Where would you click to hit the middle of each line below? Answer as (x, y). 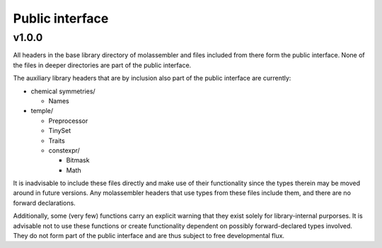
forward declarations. (44, 203)
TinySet (60, 131)
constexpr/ (64, 150)
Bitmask (78, 160)
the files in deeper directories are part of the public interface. (102, 65)
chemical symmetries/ (63, 91)
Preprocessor (68, 121)
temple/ (42, 111)
